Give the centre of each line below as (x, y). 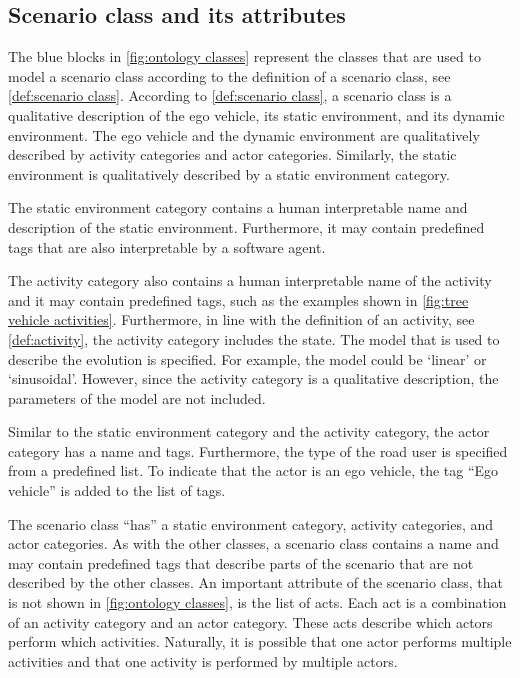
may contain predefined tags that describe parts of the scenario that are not (241, 562)
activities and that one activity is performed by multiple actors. (203, 660)
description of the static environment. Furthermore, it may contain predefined (246, 226)
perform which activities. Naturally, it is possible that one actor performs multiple (260, 641)
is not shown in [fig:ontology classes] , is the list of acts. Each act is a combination (257, 602)
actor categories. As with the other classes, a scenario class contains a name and (253, 543)
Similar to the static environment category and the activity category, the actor (249, 431)
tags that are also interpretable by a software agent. (167, 246)
